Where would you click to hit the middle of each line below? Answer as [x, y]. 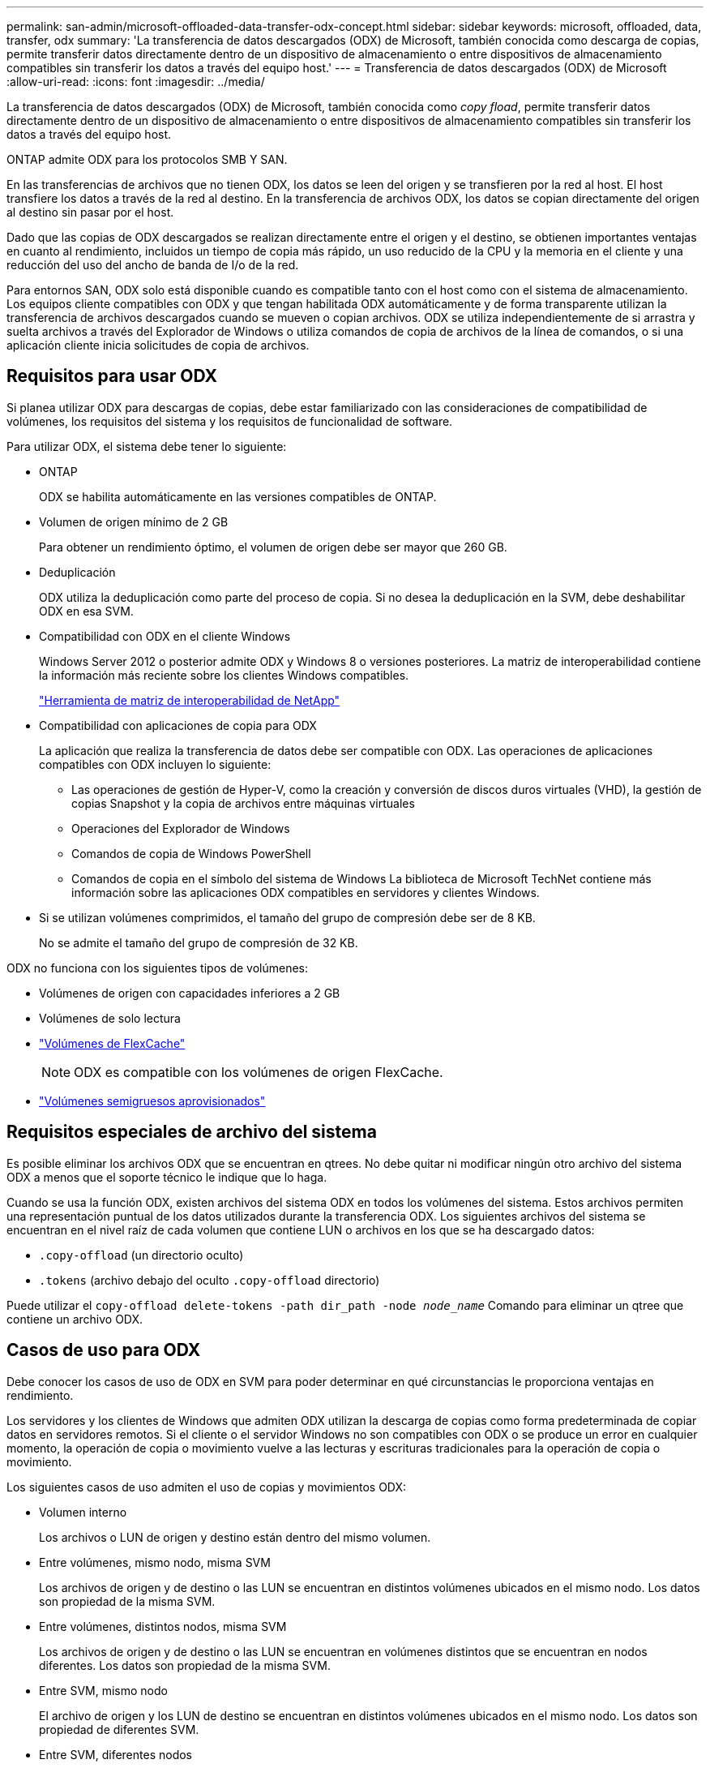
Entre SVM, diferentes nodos [115, 1754]
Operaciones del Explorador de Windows [181, 828]
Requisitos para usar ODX [112, 376]
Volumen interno [83, 1512]
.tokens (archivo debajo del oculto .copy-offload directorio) [210, 1280]
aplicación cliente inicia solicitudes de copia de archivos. [158, 345]
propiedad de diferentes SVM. [119, 1729]
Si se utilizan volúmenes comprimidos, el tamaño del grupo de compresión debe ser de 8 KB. [287, 917]
